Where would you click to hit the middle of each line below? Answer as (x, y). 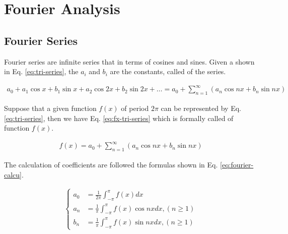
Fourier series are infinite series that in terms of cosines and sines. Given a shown (129, 61)
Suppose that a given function (50, 108)
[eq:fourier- (237, 165)
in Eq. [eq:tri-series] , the (41, 71)
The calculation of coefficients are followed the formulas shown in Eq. (111, 165)
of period (135, 108)
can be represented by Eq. (201, 108)
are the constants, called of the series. (168, 71)
